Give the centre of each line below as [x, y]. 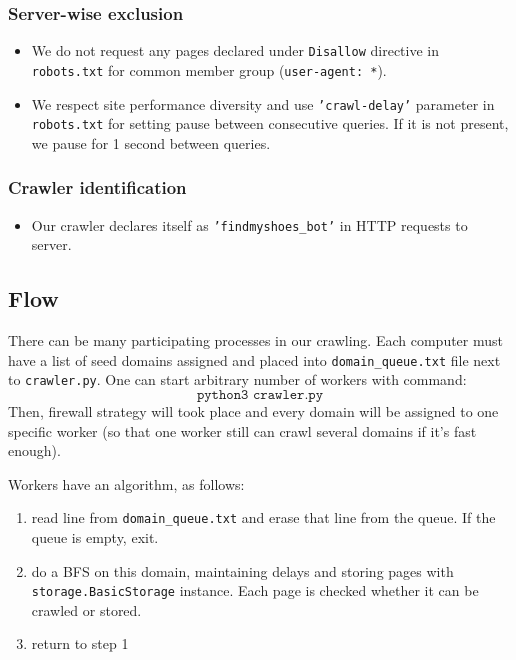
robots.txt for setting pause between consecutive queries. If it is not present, [270, 123]
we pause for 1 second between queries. [151, 142]
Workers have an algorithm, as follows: [126, 483]
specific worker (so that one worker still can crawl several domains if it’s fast [242, 430]
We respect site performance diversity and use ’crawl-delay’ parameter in [263, 103]
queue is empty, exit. [95, 537]
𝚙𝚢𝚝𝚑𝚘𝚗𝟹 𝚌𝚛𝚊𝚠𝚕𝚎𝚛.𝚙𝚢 [260, 395]
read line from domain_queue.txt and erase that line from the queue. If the [263, 517]
